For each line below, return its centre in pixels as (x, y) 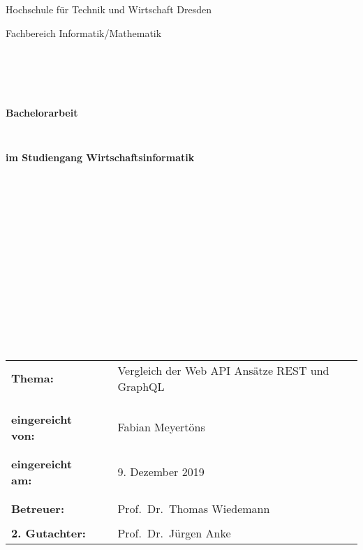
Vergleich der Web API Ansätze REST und (223, 370)
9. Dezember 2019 (161, 471)
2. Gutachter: (49, 533)
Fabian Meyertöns (161, 427)
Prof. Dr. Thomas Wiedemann (194, 508)
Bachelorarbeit (42, 112)
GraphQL (141, 386)
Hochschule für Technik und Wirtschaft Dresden (109, 9)
